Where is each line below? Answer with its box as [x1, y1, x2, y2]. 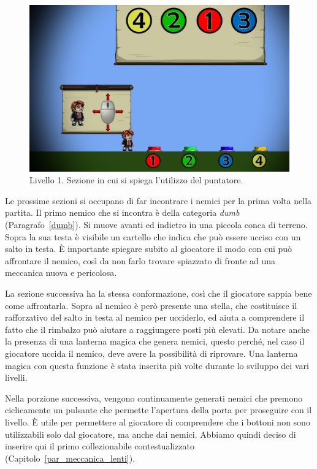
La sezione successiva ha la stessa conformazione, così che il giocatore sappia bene [5, 286, 312, 299]
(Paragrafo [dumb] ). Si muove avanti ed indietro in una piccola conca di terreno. [5, 218, 308, 231]
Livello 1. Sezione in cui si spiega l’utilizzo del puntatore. [29, 173, 243, 186]
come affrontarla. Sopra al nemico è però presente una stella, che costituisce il [5, 299, 297, 311]
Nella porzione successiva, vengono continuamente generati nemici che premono [5, 391, 303, 404]
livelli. [5, 371, 28, 384]
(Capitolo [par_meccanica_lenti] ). [5, 451, 136, 464]
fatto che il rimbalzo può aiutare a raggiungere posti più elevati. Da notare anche [5, 322, 310, 335]
